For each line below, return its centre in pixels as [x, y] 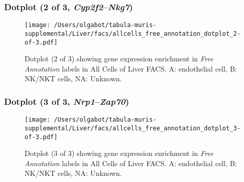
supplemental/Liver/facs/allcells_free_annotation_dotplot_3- [133, 128]
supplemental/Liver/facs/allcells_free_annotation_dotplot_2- [133, 33]
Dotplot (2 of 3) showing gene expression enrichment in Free [119, 59]
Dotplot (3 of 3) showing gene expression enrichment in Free [119, 153]
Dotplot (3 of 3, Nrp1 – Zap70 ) [67, 101]
